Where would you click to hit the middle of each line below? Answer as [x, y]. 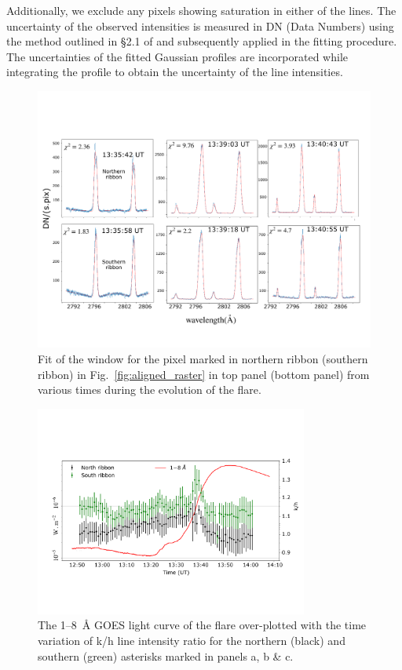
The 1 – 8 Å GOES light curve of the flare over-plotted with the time [202, 625]
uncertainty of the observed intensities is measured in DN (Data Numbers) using [200, 25]
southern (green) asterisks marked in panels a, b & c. [166, 655]
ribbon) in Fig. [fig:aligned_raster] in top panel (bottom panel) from [204, 374]
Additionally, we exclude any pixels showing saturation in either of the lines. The [201, 10]
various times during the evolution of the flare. [150, 390]
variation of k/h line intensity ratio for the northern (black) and [192, 641]
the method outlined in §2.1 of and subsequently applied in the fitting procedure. [202, 41]
